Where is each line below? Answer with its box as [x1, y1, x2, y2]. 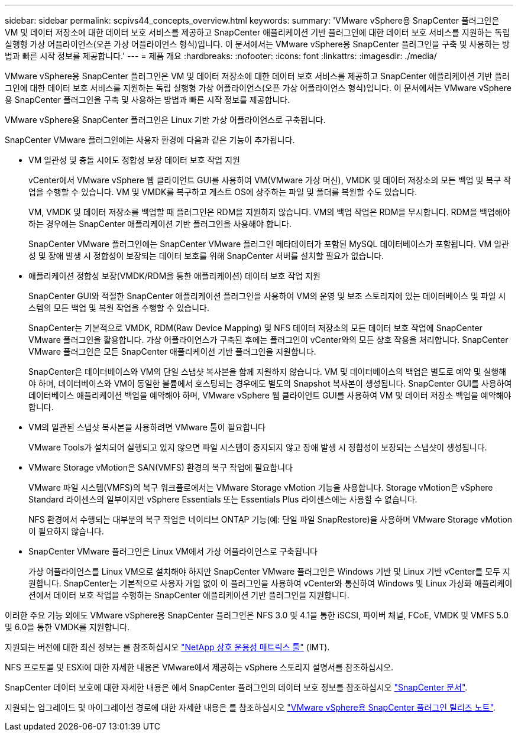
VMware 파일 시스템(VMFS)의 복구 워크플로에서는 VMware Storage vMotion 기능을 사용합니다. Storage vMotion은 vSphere [28, 482, 493, 492]
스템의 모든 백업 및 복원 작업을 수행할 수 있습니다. [28, 303, 210, 313]
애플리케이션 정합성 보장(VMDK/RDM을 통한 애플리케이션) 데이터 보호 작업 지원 [28, 271, 320, 281]
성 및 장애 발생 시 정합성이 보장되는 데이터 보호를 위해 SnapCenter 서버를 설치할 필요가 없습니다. [28, 251, 384, 261]
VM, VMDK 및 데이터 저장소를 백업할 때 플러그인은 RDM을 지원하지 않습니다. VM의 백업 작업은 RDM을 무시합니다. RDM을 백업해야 [28, 207, 510, 217]
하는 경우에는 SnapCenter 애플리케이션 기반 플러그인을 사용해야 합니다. [28, 219, 292, 229]
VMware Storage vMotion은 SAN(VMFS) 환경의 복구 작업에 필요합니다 [28, 462, 293, 472]
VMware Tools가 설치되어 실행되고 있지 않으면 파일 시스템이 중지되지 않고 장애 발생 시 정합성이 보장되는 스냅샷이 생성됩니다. [28, 442, 487, 452]
